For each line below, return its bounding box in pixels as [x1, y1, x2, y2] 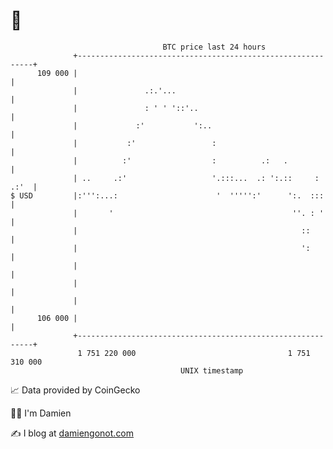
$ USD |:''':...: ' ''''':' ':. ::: [10, 190, 325, 201]
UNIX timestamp [180, 365, 244, 376]
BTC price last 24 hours [162, 42, 267, 52]
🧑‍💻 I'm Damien [10, 407, 72, 419]
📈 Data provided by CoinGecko [10, 384, 141, 396]
